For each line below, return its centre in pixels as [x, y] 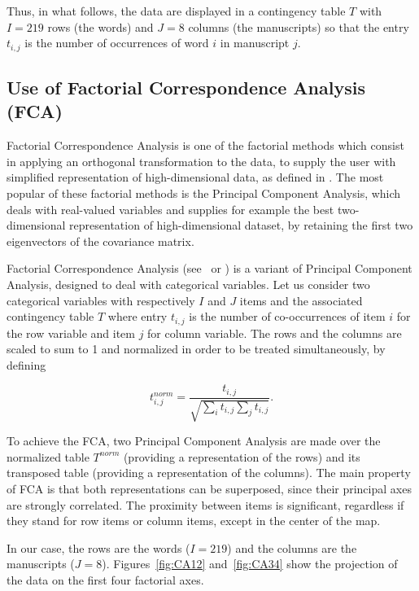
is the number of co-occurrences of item [287, 316]
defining [26, 364]
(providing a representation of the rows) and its [242, 456]
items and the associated [301, 300]
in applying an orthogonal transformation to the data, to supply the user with [201, 161]
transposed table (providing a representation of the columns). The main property [209, 473]
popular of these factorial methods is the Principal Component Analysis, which [204, 193]
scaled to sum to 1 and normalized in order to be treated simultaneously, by [196, 349]
